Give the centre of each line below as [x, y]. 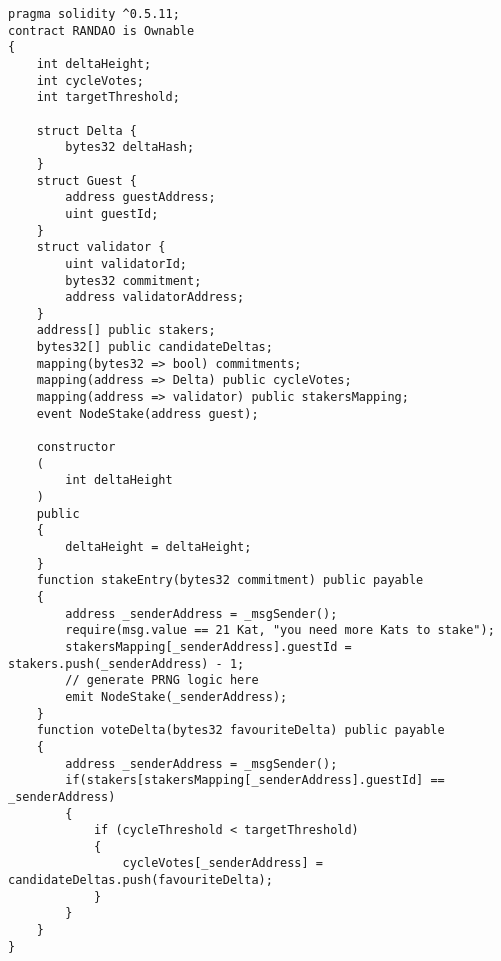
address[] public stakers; [126, 330]
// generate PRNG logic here [162, 680]
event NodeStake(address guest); [147, 413]
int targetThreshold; [108, 97]
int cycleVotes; [90, 80]
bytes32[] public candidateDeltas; [154, 347]
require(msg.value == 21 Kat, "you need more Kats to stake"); [280, 630]
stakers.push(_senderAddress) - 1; [126, 663]
